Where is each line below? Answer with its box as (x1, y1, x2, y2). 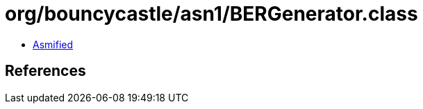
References (5, 62, 86, 80)
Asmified (33, 38, 74, 50)
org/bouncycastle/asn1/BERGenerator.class (5, 2, 418, 26)
